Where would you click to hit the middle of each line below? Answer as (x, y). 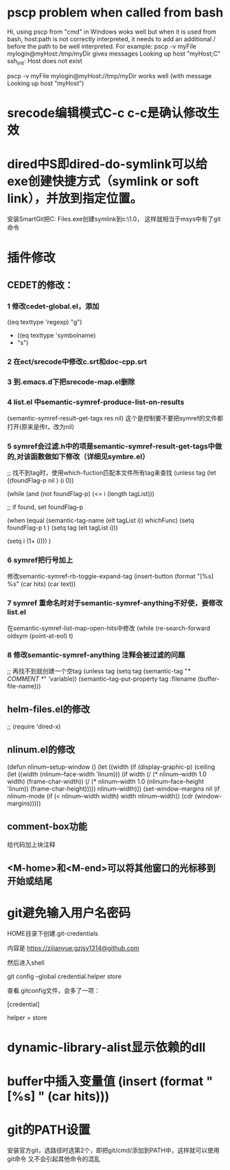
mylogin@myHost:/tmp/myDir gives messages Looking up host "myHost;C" (114, 54)
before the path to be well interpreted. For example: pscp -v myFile (102, 46)
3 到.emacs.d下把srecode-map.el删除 (71, 381)
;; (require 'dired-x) (34, 726)
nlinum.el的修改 (41, 750)
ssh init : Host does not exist (45, 61)
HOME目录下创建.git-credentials (53, 933)
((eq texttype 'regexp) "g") (45, 322)
